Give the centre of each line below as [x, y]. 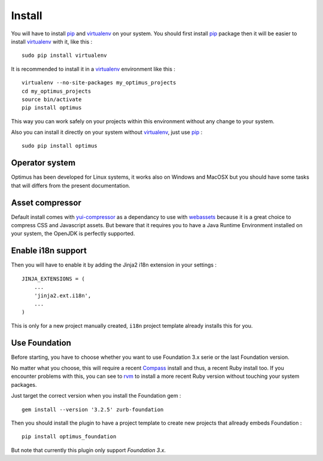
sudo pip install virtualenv [64, 56]
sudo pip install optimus [60, 146]
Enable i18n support [49, 251]
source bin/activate [52, 99]
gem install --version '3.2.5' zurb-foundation [93, 409]
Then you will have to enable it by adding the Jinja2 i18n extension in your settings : [114, 265]
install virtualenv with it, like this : [52, 41]
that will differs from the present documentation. [71, 185]
